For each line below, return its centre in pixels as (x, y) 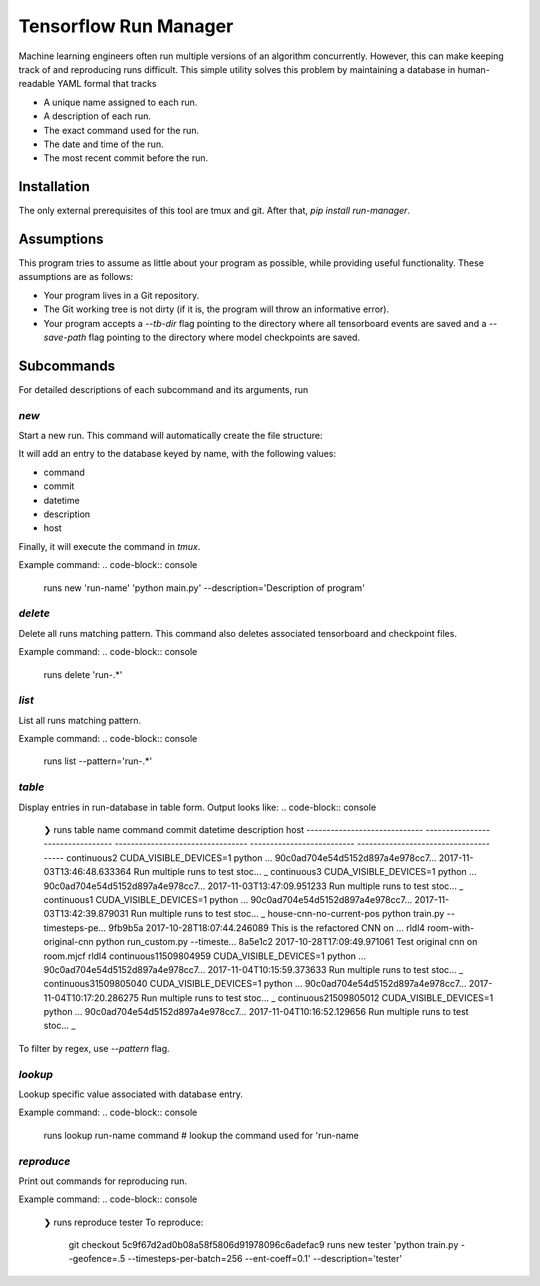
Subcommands (66, 365)
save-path (65, 337)
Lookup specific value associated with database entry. (131, 1094)
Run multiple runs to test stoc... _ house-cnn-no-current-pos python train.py (287, 914)
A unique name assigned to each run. (120, 102)
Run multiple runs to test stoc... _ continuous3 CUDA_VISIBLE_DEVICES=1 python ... (305, 872)
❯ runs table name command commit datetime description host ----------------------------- (233, 829)
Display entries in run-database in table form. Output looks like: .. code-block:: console (197, 807)
